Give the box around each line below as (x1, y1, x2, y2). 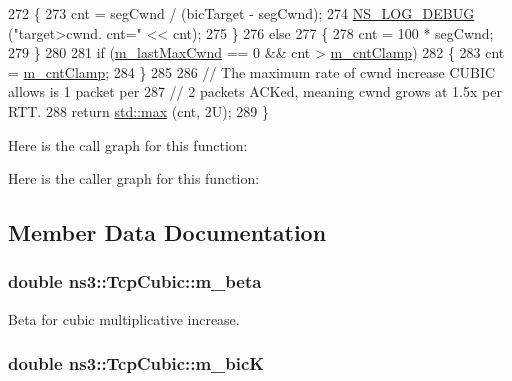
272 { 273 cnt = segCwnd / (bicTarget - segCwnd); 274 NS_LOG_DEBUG (8, 3, 475, 23)
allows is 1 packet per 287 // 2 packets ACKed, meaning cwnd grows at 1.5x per (8, 81, 502, 102)
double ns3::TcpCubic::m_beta (8, 269, 262, 294)
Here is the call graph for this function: (8, 134, 248, 155)
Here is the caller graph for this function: (8, 168, 260, 189)
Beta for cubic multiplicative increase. (8, 308, 240, 329)
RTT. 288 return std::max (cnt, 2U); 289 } (8, 100, 269, 121)
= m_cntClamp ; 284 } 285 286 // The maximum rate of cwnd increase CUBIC (8, 61, 496, 82)
